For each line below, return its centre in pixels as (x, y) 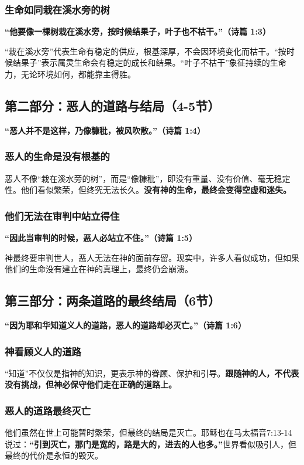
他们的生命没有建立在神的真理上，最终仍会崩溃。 (99, 269)
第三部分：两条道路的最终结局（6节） (113, 301)
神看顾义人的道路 (43, 351)
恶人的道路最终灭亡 (48, 410)
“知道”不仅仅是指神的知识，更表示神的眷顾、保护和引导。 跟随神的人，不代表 (152, 373)
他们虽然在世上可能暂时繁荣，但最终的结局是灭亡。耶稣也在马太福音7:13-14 (148, 432)
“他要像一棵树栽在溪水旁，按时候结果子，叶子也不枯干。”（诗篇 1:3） (138, 31)
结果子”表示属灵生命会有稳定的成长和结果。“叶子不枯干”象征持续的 (141, 62)
